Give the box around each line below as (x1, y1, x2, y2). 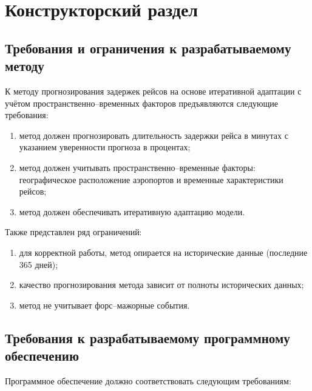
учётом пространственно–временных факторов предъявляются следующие (5, 96, 278, 109)
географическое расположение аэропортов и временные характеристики (19, 173, 283, 185)
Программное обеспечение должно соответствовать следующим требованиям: (5, 374, 291, 387)
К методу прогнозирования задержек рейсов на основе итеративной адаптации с (5, 84, 302, 97)
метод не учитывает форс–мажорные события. (19, 298, 190, 311)
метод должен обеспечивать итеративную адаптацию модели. (19, 205, 245, 218)
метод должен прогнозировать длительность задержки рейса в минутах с (19, 129, 288, 141)
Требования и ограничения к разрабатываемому (5, 38, 291, 57)
